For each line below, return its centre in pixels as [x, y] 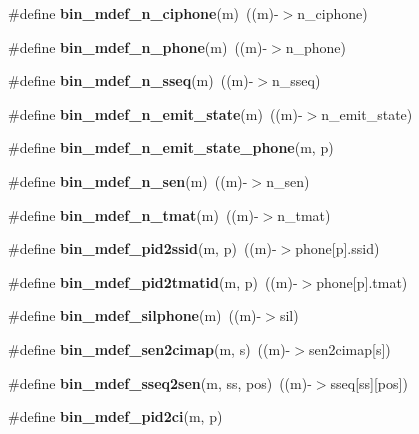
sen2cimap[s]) [349, 348]
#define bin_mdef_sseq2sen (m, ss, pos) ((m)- [160, 382]
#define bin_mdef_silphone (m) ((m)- [135, 315]
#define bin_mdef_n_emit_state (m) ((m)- [155, 113]
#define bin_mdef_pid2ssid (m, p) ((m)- [142, 248]
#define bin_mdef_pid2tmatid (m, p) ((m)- [153, 281]
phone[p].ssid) [337, 248]
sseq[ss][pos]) [369, 382]
